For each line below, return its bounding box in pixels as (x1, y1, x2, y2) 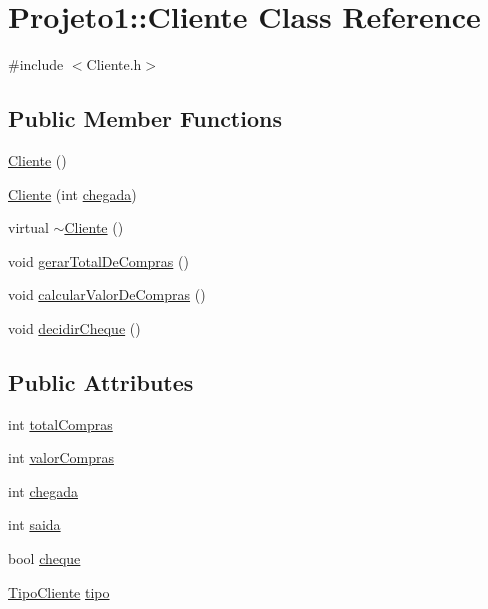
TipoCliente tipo (8, 581, 110, 602)
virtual (8, 217, 49, 238)
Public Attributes (8, 366, 194, 397)
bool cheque (8, 548, 81, 569)
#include (8, 54, 64, 75)
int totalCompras (8, 413, 113, 434)
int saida (8, 514, 61, 535)
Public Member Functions (8, 103, 282, 134)
